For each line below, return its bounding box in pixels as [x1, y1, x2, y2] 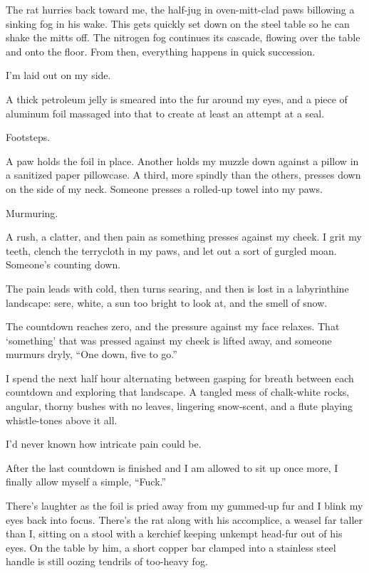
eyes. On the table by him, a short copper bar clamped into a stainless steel [6, 540, 336, 554]
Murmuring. [6, 205, 58, 220]
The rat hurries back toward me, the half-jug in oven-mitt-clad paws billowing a [6, 2, 355, 16]
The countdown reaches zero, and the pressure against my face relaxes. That [6, 319, 340, 334]
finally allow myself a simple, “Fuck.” [6, 474, 167, 489]
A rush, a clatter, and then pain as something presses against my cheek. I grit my [6, 229, 362, 244]
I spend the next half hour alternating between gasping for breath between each [6, 370, 354, 385]
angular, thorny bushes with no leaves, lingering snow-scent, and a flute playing [6, 399, 353, 414]
